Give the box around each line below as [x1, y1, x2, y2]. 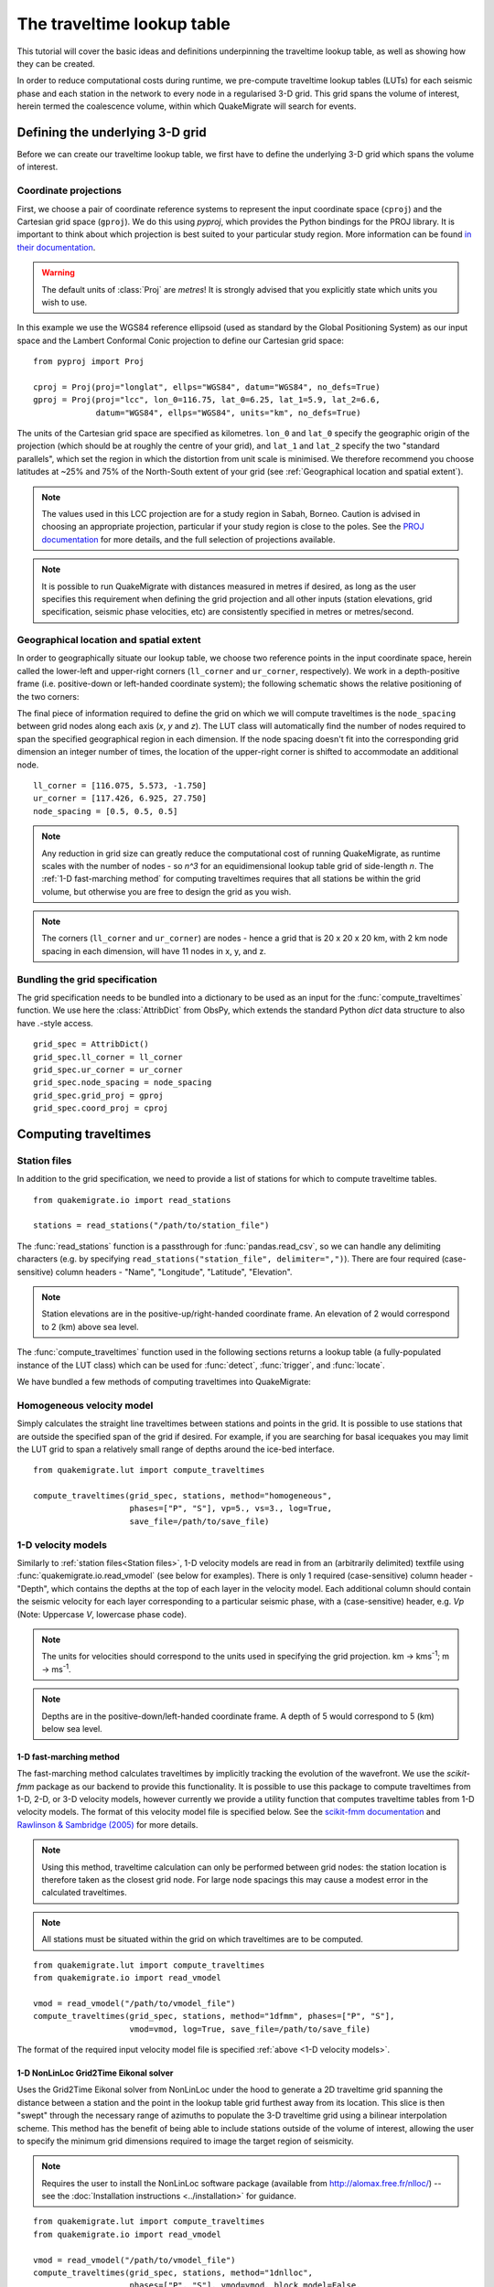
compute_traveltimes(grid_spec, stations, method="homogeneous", [33, 1491, 333, 1501]
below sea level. [41, 1723, 102, 1734]
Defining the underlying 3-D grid [16, 124, 207, 140]
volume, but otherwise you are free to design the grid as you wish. [41, 886, 292, 897]
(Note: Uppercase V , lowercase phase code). [16, 1608, 188, 1619]
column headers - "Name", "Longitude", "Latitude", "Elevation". [55, 1266, 293, 1277]
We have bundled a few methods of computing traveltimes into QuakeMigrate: [16, 1376, 311, 1387]
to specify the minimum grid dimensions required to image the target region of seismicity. [16, 2135, 354, 2146]
